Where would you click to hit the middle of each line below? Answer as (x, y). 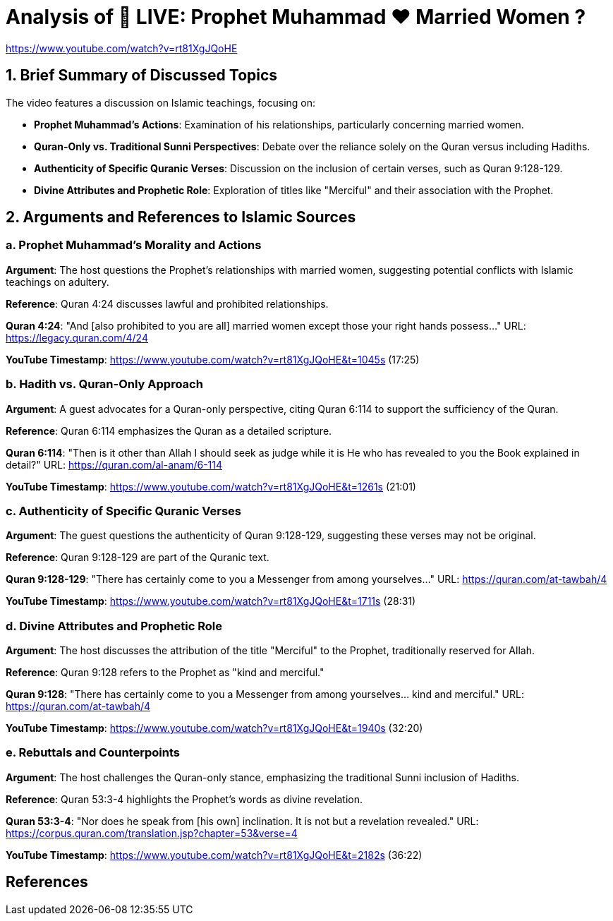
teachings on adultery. (57, 282)
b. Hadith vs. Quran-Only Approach (104, 384)
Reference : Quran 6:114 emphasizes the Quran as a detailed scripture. (169, 431)
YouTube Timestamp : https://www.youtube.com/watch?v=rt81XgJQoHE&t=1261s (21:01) (211, 486)
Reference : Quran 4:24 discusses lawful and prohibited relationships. (167, 303)
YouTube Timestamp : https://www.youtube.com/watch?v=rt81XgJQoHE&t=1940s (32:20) (214, 728)
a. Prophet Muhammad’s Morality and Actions (134, 245)
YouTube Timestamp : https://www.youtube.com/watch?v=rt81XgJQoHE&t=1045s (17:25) (213, 359)
